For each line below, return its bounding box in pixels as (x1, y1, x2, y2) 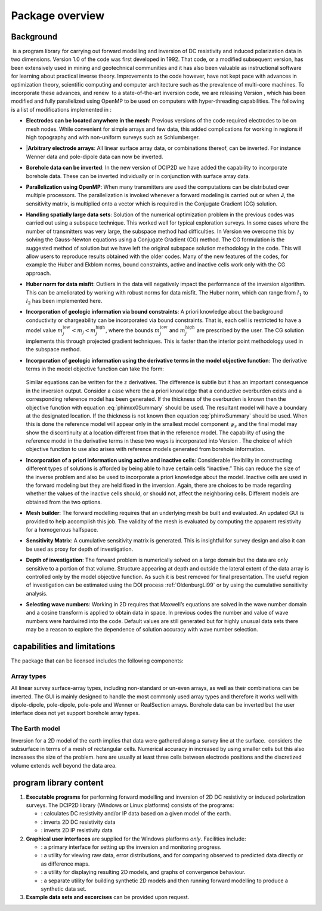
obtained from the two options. (26, 498, 102, 505)
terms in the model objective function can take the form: (26, 365, 164, 372)
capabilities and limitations (13, 642, 116, 652)
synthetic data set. (41, 885, 86, 892)
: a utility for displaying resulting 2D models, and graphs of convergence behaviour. (41, 869, 246, 876)
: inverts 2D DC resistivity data (41, 818, 116, 826)
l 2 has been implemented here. (26, 297, 103, 306)
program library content (13, 777, 104, 788)
